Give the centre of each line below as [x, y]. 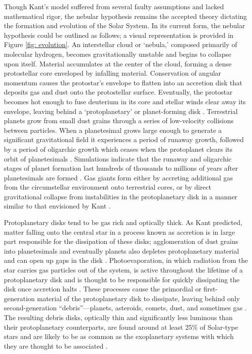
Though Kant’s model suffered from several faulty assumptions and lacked [114, 6]
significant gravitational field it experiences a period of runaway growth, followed [124, 139]
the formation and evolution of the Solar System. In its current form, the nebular [125, 25]
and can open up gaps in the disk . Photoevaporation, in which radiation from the [126, 260]
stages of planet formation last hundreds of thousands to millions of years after [121, 168]
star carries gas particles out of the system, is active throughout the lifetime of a [124, 270]
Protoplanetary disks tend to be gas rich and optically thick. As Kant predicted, [123, 222]
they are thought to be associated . [56, 346]
